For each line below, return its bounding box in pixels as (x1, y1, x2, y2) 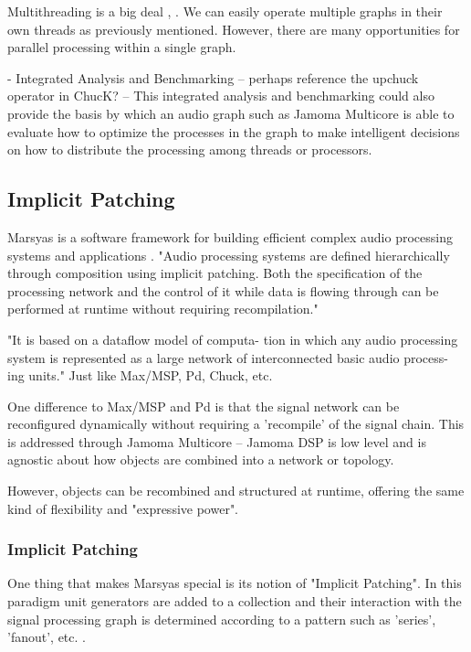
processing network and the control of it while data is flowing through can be (7, 281, 439, 300)
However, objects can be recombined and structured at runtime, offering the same (7, 481, 465, 500)
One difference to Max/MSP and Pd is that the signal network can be (7, 396, 400, 415)
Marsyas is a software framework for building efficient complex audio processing (7, 227, 453, 246)
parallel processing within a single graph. (7, 37, 236, 57)
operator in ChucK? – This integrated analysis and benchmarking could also (7, 86, 434, 105)
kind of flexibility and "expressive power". (7, 498, 239, 518)
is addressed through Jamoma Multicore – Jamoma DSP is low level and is (7, 432, 426, 451)
